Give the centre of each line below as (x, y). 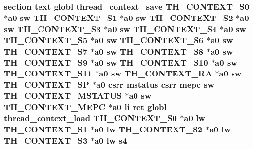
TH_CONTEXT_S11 (48, 73)
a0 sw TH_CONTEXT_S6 (149, 40)
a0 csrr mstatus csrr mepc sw (155, 84)
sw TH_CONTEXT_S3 (52, 28)
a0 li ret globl (139, 107)
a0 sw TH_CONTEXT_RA (156, 73)
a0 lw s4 (111, 140)
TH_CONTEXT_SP (47, 84)
